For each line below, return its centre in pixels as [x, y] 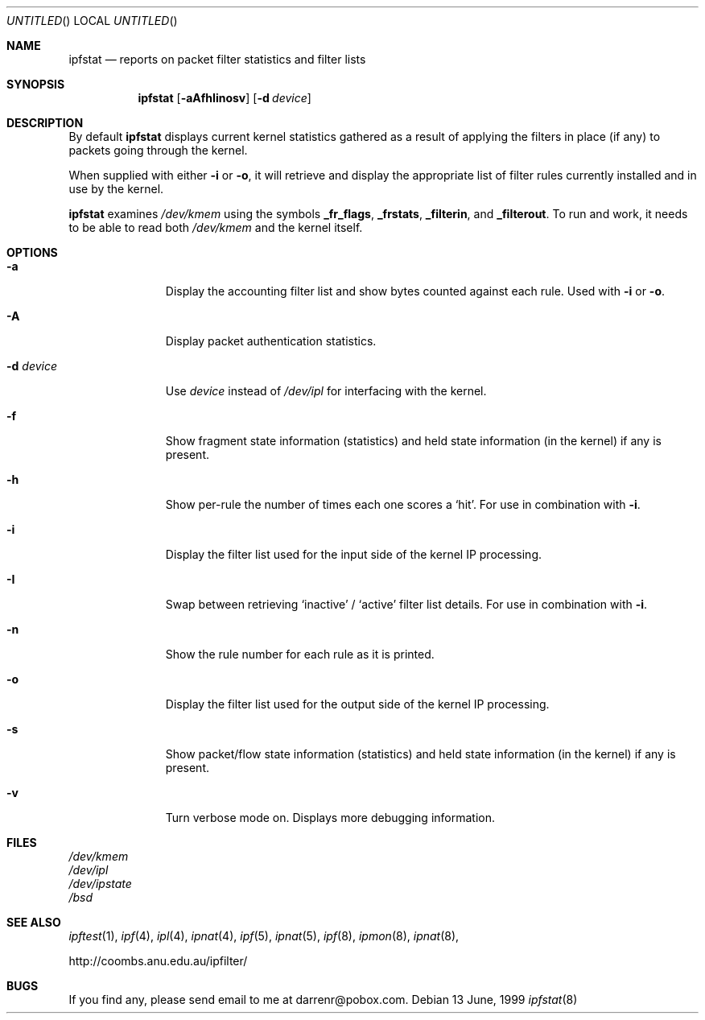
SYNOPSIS [36, 84]
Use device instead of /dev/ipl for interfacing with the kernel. [326, 391]
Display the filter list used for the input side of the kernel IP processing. [354, 554]
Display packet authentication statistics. [271, 341]
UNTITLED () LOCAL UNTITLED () [92, 21]
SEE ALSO [34, 922]
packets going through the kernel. [158, 150]
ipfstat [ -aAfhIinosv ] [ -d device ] [225, 98]
